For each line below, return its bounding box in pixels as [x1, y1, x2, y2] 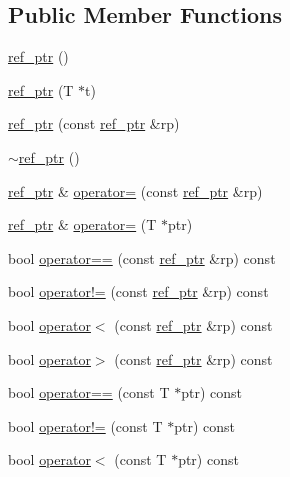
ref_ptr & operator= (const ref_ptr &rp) [8, 180, 263, 201]
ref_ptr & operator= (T [8, 214, 157, 235]
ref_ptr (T [8, 79, 74, 100]
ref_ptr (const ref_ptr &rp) [8, 113, 180, 134]
